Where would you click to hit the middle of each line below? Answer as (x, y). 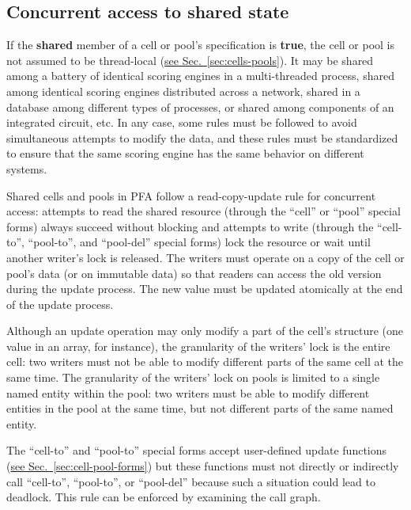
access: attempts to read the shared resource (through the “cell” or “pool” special (204, 211)
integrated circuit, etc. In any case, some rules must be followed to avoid (182, 122)
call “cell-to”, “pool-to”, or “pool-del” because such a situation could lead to (191, 481)
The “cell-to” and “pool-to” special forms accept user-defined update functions (197, 450)
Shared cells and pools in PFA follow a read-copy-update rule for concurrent (191, 195)
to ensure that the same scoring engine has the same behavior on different (185, 153)
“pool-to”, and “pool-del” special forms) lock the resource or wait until (199, 242)
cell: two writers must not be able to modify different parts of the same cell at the (205, 362)
